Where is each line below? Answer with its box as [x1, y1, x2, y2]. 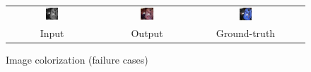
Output [131, 26, 163, 41]
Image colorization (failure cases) [6, 52, 148, 67]
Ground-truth [216, 26, 276, 41]
